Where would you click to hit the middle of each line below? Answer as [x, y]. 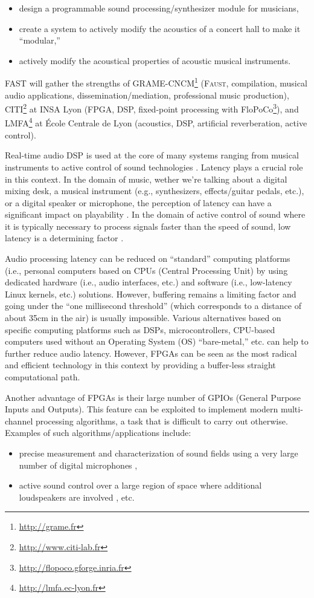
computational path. [43, 377]
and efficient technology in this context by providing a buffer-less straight [140, 365]
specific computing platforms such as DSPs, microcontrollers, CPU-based [140, 329]
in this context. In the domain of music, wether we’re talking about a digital [146, 179]
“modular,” [40, 40]
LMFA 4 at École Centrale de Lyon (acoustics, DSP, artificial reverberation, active [156, 122]
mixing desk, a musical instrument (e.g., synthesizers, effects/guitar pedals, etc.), [155, 191]
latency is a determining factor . [64, 238]
